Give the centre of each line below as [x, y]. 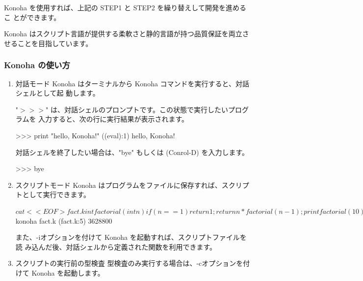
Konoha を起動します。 [68, 272]
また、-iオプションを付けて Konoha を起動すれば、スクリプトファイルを [131, 237]
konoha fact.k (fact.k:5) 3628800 [64, 220]
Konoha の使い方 [37, 65]
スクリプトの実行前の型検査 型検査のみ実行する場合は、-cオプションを [129, 263]
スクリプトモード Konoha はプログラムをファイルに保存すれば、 [118, 185]
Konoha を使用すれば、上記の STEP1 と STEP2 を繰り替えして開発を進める [125, 7]
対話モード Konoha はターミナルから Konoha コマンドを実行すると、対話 [132, 83]
